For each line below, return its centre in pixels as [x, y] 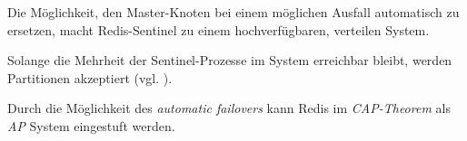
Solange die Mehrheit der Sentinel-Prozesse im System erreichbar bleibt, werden [230, 60]
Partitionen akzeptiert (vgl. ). [90, 77]
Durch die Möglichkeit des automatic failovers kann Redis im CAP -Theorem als [229, 108]
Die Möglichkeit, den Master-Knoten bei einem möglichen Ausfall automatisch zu [233, 12]
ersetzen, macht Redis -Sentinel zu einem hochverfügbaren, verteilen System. [219, 29]
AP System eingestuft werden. [91, 125]
